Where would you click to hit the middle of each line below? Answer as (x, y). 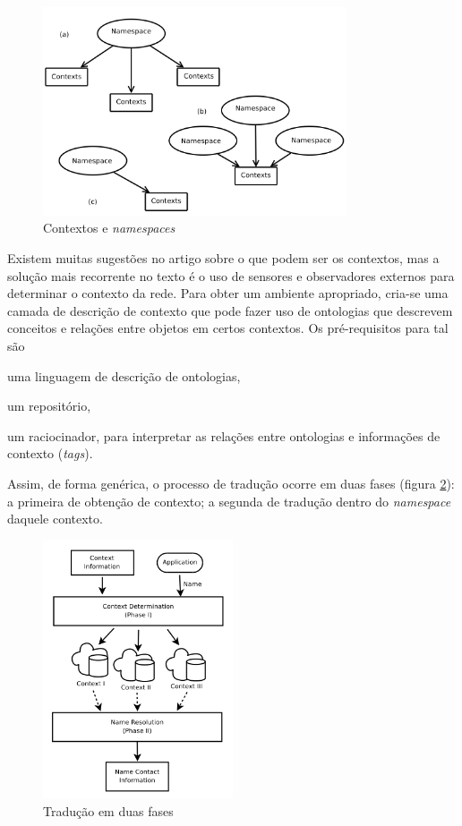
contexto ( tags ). (50, 453)
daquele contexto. (55, 519)
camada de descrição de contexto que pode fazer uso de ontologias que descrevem (230, 310)
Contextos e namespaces (109, 228)
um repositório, (49, 406)
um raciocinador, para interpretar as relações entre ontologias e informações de (224, 435)
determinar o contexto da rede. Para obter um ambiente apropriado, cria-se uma (228, 293)
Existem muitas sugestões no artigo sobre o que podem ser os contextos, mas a (223, 258)
